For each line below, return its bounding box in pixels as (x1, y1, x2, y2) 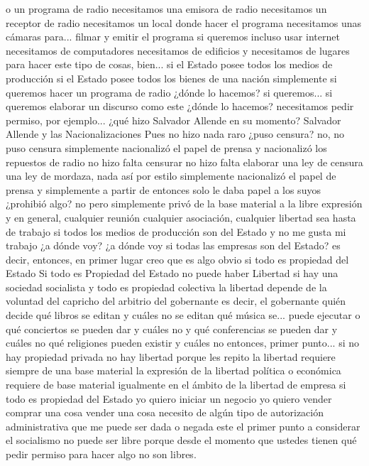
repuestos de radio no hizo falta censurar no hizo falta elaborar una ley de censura (6, 154, 363, 169)
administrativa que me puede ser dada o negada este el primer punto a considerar (6, 418, 360, 433)
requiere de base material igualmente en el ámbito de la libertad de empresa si (6, 377, 346, 392)
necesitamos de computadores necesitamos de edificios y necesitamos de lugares (6, 43, 350, 58)
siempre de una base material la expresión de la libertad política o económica (6, 363, 341, 378)
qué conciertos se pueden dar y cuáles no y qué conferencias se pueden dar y (6, 321, 338, 336)
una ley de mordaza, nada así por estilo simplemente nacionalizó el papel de (6, 168, 336, 183)
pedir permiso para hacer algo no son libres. (6, 447, 197, 461)
